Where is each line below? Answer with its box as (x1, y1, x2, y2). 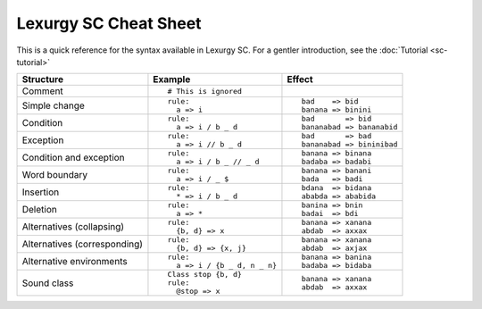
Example (153, 73, 191, 86)
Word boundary (21, 169, 88, 181)
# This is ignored (167, 86, 243, 96)
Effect (287, 73, 313, 86)
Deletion (21, 204, 57, 216)
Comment (21, 85, 64, 97)
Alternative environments (21, 255, 129, 268)
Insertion (21, 186, 60, 198)
